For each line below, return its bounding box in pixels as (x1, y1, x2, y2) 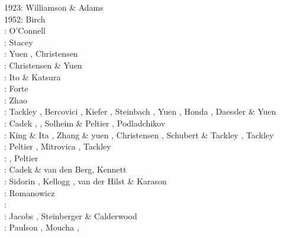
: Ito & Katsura (4, 70, 61, 83)
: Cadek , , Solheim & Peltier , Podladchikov (4, 116, 166, 129)
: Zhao (4, 93, 27, 106)
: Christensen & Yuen (4, 59, 82, 71)
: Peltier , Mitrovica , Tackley (4, 140, 111, 152)
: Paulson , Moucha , (4, 221, 79, 233)
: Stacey (4, 35, 33, 48)
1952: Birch (4, 12, 46, 25)
